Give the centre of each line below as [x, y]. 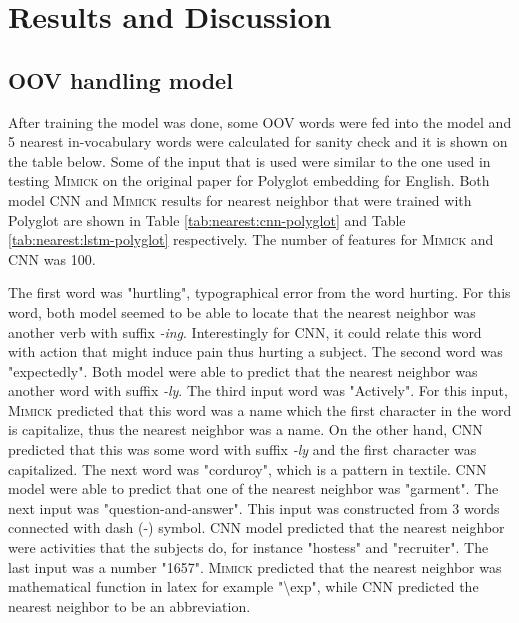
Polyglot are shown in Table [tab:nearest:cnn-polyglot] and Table [207, 219]
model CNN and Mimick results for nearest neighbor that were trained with [240, 199]
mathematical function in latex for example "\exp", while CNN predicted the [243, 586]
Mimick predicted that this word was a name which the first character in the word [260, 409]
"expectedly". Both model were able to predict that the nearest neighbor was [243, 370]
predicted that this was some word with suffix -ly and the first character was [242, 449]
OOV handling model [120, 79]
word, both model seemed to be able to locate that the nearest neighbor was [242, 311]
